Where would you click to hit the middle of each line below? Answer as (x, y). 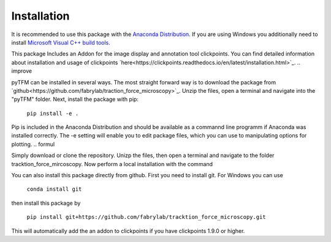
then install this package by (46, 203)
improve (22, 71)
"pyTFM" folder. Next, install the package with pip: (75, 99)
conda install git (54, 189)
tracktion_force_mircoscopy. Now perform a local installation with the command (112, 164)
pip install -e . (53, 113)
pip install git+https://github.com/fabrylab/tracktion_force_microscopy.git (146, 217)
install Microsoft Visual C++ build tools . (61, 42)
